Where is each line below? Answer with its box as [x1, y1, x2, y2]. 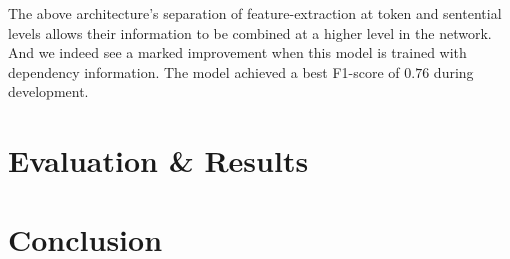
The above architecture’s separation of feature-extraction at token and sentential [8, 3, 502, 23]
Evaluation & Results [8, 140, 309, 181]
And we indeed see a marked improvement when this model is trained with [8, 42, 467, 63]
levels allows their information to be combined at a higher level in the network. [8, 22, 492, 43]
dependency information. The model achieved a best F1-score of [8, 61, 400, 82]
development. [8, 81, 89, 102]
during [433, 61, 474, 82]
